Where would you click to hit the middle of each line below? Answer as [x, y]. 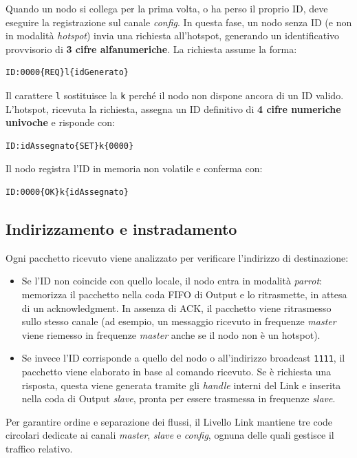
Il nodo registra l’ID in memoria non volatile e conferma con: [134, 168]
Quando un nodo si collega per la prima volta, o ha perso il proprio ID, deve [167, 8]
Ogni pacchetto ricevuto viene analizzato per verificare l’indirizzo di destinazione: [177, 257]
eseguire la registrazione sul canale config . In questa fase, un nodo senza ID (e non [179, 22]
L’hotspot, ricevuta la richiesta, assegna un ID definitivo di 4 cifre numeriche [173, 108]
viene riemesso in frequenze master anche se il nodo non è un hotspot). [171, 334]
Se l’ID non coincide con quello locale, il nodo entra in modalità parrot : [172, 281]
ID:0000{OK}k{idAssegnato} [67, 192]
